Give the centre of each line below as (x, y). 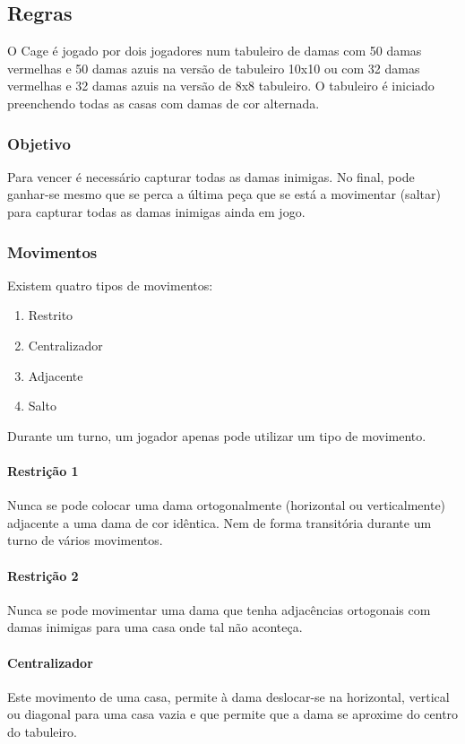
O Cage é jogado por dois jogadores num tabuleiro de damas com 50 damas (215, 51)
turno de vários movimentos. (85, 540)
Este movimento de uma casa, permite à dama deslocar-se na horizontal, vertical (228, 696)
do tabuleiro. (42, 731)
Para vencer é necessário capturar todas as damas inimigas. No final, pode (211, 176)
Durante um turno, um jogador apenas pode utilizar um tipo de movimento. (217, 435)
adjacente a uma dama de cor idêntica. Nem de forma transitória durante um (220, 522)
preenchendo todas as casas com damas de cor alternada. (164, 103)
